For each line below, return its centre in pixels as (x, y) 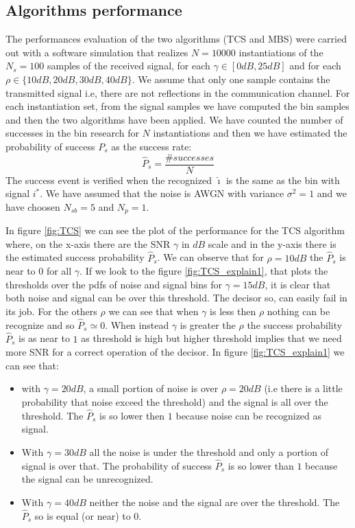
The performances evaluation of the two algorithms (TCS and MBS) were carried (176, 39)
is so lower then (132, 415)
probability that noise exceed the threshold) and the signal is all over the (175, 402)
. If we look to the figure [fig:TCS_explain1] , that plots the (204, 271)
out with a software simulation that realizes (97, 52)
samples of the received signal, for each (128, 66)
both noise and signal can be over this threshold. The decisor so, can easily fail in (176, 298)
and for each (315, 66)
